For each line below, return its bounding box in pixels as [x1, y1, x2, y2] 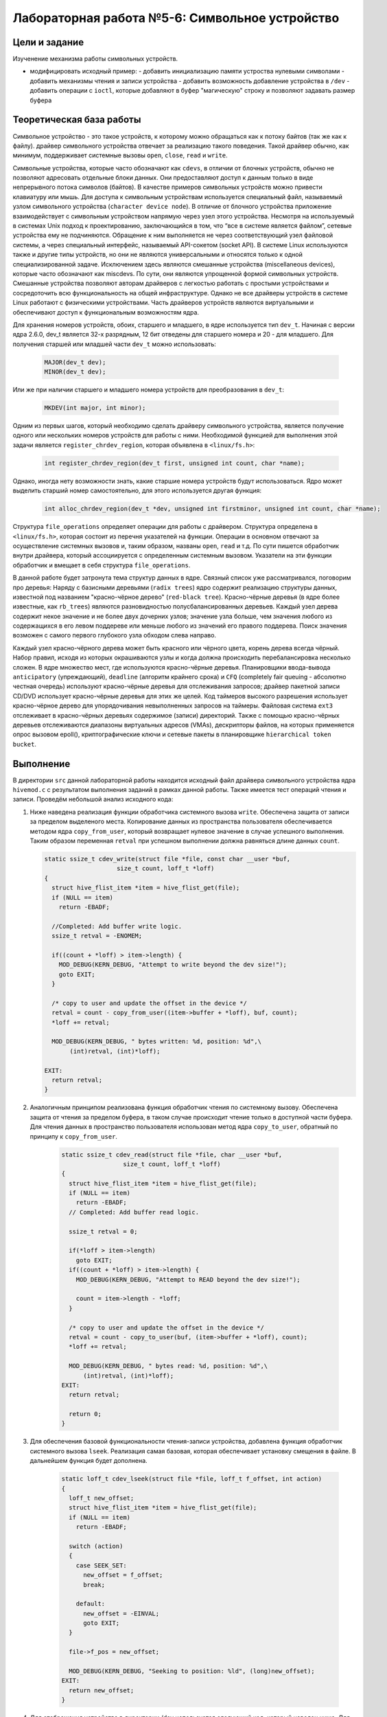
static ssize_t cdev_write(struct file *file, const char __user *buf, [44, 855, 291, 863]
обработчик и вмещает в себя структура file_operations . [12, 560, 191, 569]
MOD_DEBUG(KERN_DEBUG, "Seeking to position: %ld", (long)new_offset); [69, 1668, 315, 1675]
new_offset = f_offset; [83, 1571, 163, 1579]
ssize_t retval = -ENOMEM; [51, 932, 143, 940]
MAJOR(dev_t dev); [44, 358, 106, 366]
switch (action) [69, 1542, 124, 1550]
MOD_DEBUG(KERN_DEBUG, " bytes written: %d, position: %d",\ [51, 1038, 262, 1045]
